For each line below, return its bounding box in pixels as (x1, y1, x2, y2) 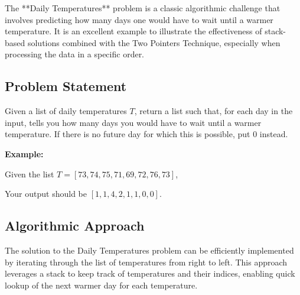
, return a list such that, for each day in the (134, 105, 293, 117)
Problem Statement (5, 77, 127, 95)
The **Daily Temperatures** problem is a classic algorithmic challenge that (5, 2, 281, 14)
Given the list (5, 167, 54, 180)
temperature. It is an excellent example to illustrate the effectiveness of (5, 25, 262, 37)
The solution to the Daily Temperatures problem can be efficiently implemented (5, 244, 294, 256)
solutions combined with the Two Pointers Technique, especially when (27, 36, 281, 48)
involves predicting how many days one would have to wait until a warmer (5, 13, 273, 25)
